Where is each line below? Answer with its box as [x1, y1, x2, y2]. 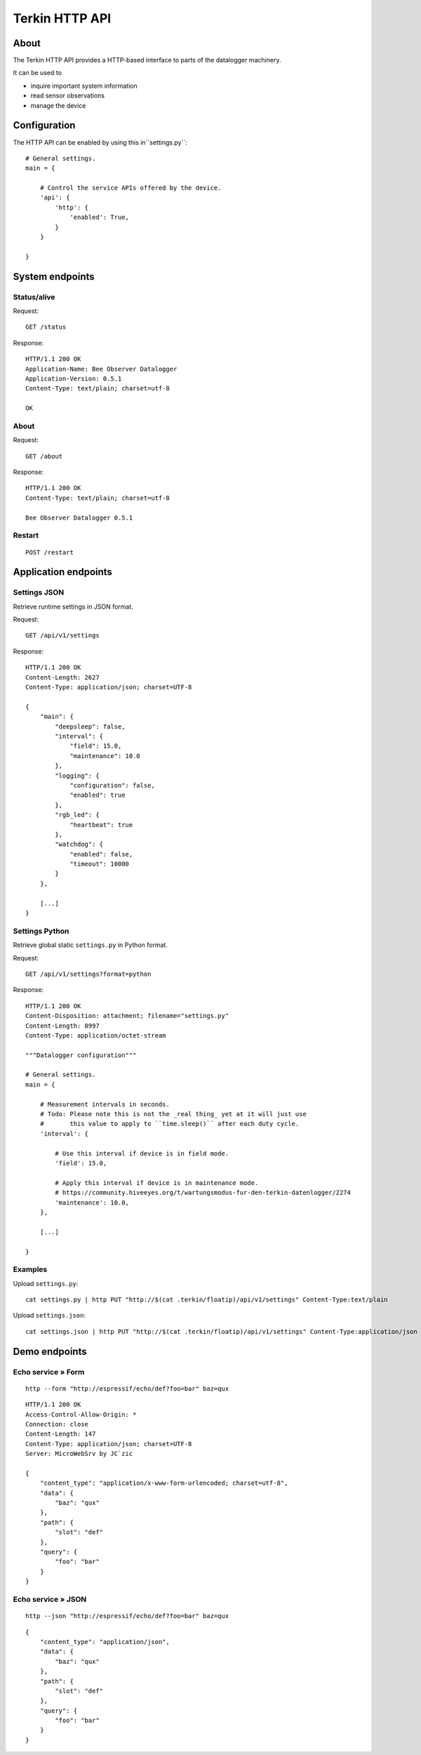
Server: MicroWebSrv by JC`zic [25, 1450, 133, 1458]
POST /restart [25, 548, 74, 556]
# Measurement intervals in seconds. [39, 1100, 170, 1108]
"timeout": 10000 [69, 860, 130, 868]
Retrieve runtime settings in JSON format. [13, 602, 133, 611]
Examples [13, 1264, 48, 1274]
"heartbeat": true [69, 821, 133, 828]
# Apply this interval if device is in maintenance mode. [55, 1179, 259, 1186]
